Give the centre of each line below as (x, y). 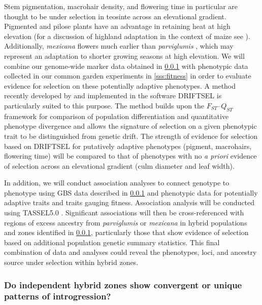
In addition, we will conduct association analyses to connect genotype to (117, 183)
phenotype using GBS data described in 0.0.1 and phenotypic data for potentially (131, 192)
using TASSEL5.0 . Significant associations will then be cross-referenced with (124, 213)
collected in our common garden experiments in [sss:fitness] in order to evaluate (128, 76)
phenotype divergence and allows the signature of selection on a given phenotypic (130, 126)
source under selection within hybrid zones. (71, 262)
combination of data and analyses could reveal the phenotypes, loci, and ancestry (130, 252)
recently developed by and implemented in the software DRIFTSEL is (113, 96)
